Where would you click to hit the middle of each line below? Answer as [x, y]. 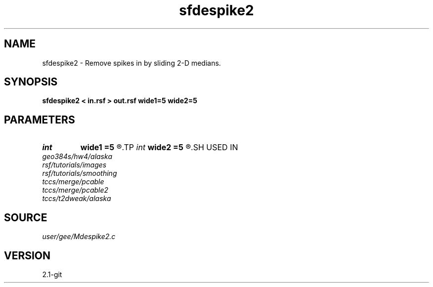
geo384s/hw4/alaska [77, 157]
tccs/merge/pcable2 [75, 190]
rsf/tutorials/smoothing [80, 173]
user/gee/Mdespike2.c [79, 237]
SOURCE [26, 217]
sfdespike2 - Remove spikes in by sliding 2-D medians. [131, 63]
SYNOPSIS [31, 82]
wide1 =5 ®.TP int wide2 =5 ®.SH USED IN [159, 147]
